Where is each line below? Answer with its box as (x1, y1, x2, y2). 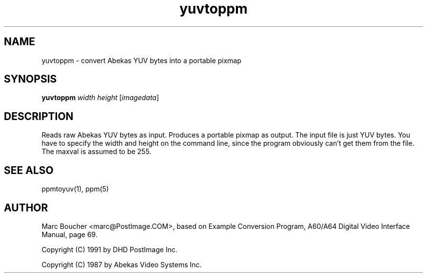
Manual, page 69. (41, 230, 97, 239)
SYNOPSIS (4, 73, 57, 86)
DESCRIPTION (4, 110, 74, 122)
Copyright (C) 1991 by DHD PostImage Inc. (41, 245, 177, 254)
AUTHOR (4, 201, 48, 214)
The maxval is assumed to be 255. (41, 147, 152, 156)
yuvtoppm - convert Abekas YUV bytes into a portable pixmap (41, 56, 242, 65)
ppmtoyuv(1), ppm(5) (41, 185, 109, 193)
